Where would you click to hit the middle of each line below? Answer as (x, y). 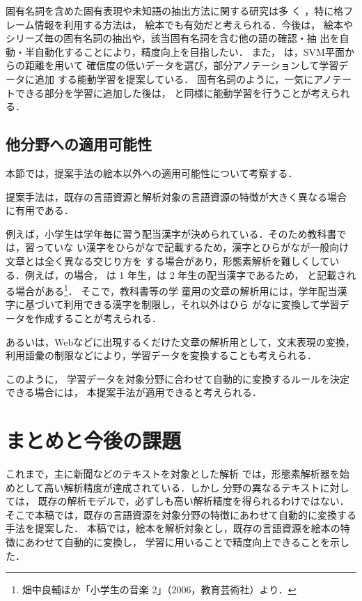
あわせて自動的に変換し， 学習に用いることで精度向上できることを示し (187, 542)
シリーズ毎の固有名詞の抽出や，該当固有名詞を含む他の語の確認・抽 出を (173, 38)
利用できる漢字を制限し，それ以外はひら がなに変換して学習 (202, 304)
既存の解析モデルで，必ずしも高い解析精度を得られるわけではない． (194, 501)
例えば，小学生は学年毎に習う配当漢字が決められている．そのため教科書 (171, 233)
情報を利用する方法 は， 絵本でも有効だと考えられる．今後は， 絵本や (194, 24)
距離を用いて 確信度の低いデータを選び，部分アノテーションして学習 (182, 65)
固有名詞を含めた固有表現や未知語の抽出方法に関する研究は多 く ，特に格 (175, 10)
